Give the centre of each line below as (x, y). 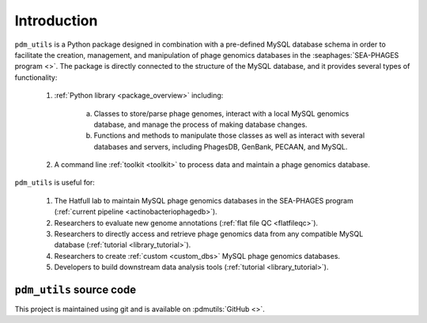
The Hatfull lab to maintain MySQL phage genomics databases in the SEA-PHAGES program (204, 200)
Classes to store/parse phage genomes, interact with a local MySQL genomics (221, 113)
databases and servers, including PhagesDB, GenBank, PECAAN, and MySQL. (221, 146)
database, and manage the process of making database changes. (200, 124)
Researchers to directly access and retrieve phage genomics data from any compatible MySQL (209, 234)
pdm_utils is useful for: (55, 183)
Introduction (56, 21)
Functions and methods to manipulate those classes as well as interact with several (229, 135)
